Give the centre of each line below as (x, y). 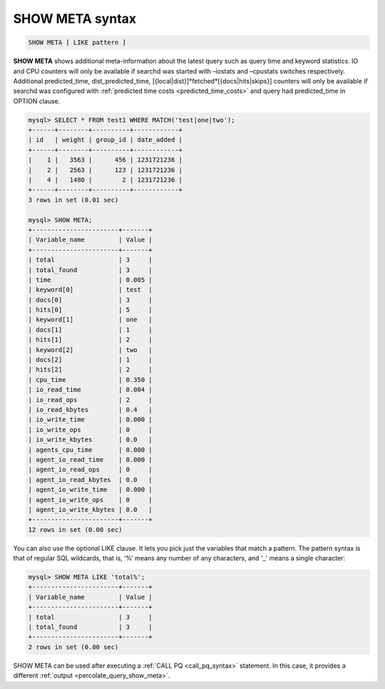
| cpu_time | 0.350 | (90, 379)
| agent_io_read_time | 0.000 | (90, 459)
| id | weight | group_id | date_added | (106, 140)
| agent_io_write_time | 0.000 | (90, 490)
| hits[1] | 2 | (90, 340)
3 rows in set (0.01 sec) (73, 200)
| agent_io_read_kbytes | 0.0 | (90, 479)
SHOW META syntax (75, 19)
